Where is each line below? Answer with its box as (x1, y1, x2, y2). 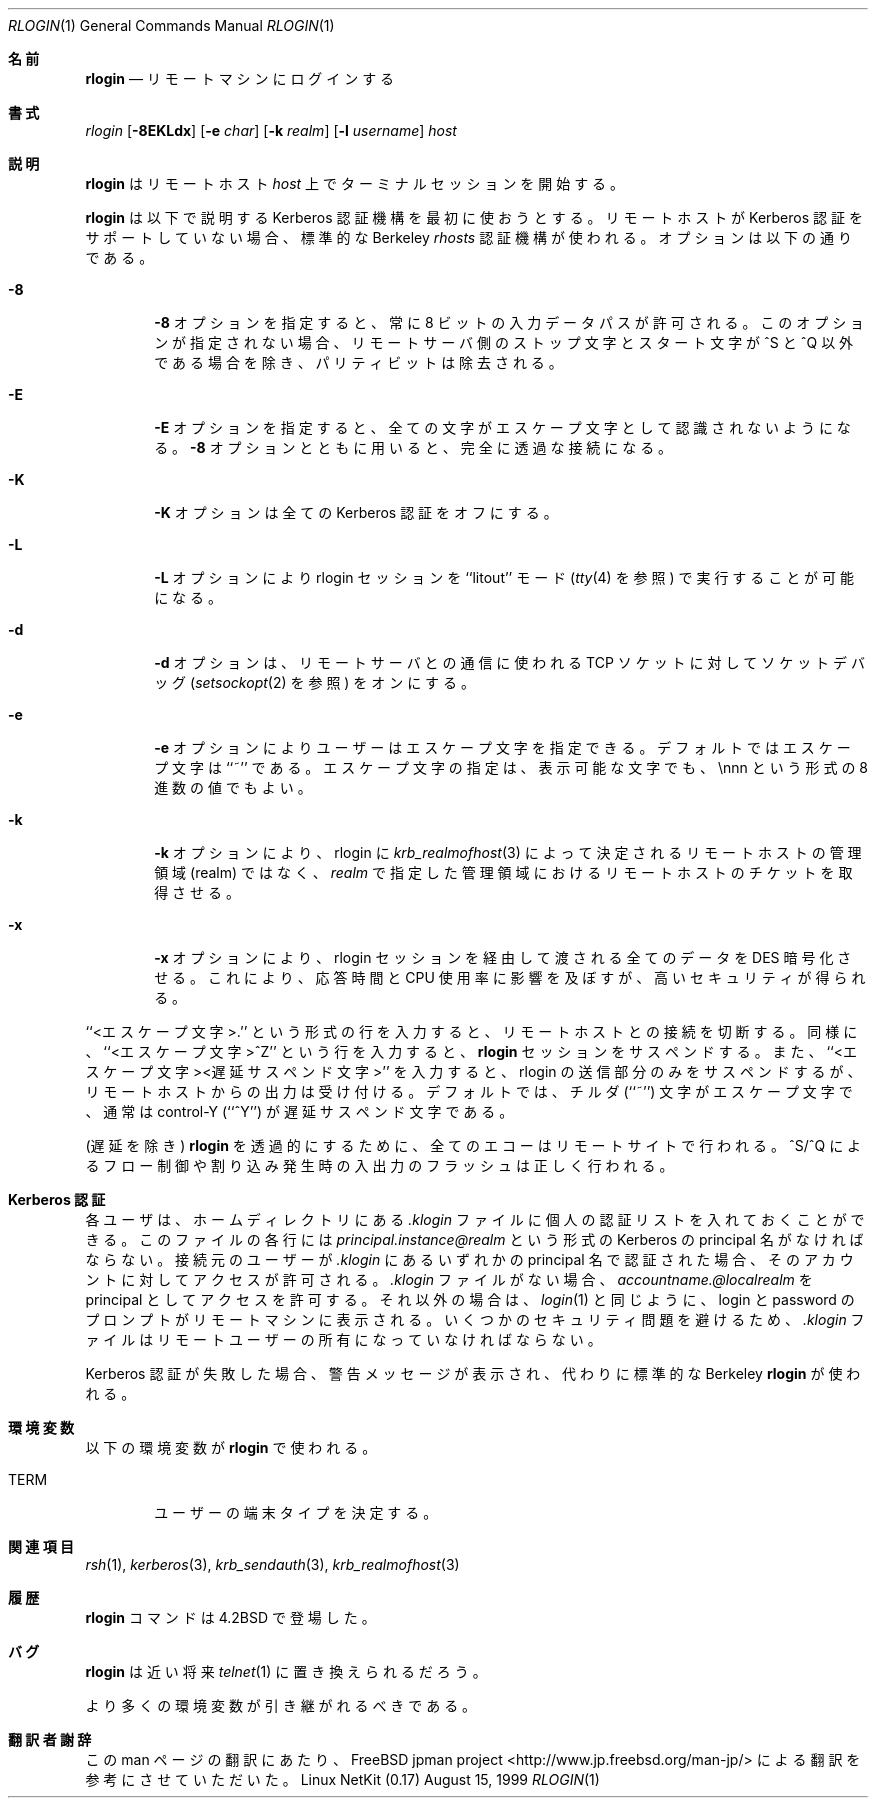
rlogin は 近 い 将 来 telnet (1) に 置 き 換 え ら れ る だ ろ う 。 (85, 1663, 487, 1680)
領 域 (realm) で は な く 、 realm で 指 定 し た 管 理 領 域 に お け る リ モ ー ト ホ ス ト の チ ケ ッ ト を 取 (154, 864, 853, 881)
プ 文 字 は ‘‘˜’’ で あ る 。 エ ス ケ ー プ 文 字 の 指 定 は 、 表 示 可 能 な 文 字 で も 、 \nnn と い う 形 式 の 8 (154, 759, 869, 776)
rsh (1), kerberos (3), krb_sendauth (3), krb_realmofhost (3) (85, 1556, 460, 1573)
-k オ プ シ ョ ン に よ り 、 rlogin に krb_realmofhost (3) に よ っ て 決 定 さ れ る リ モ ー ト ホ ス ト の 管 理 (154, 844, 862, 861)
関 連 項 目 (8, 1538, 74, 1555)
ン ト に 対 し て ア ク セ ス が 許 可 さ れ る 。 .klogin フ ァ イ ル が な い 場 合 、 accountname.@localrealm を (85, 1271, 813, 1288)
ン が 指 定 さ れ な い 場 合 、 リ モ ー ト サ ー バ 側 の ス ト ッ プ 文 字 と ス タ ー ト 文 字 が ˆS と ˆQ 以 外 (154, 334, 854, 351)
